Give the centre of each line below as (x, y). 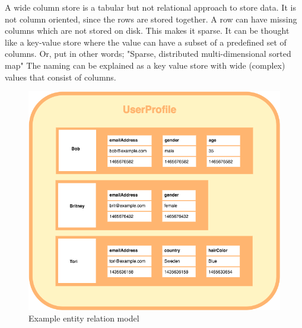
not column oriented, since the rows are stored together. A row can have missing (151, 19)
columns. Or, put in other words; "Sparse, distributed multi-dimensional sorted (148, 54)
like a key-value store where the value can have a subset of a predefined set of (146, 42)
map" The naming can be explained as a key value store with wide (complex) (145, 65)
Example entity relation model (84, 318)
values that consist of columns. (61, 77)
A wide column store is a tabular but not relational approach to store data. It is (150, 7)
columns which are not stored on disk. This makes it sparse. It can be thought (147, 30)
